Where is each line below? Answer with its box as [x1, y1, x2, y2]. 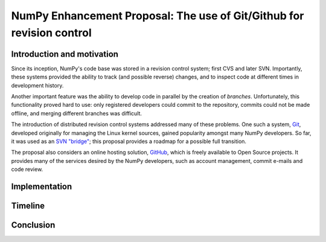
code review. [11, 166, 43, 173]
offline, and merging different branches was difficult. [11, 109, 142, 117]
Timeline [11, 200, 45, 211]
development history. [11, 81, 64, 89]
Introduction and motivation [11, 49, 119, 59]
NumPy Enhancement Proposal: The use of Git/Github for [11, 9, 304, 22]
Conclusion [11, 220, 56, 230]
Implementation [11, 181, 72, 191]
